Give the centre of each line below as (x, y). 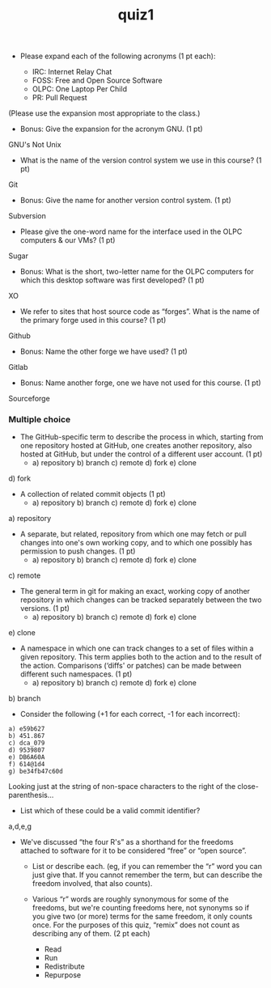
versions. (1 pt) (45, 608)
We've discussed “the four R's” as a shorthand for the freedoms (127, 842)
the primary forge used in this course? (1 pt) (93, 320)
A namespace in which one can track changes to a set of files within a (137, 648)
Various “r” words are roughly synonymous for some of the (130, 899)
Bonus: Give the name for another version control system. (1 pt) (126, 201)
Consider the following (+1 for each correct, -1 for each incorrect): (130, 714)
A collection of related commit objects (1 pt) (93, 494)
